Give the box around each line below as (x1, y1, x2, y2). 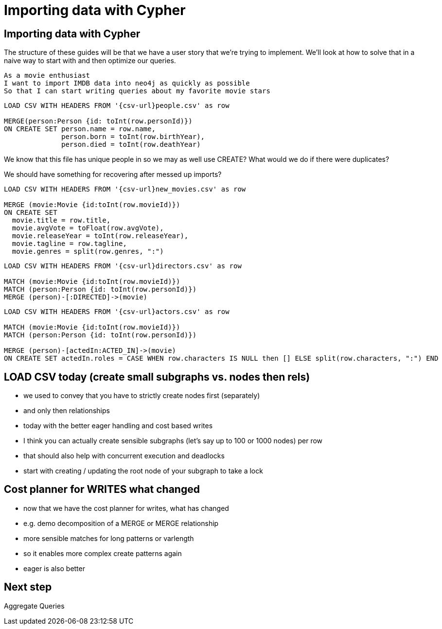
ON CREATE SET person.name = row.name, (4, 125, 156, 133)
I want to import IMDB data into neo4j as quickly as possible (4, 79, 250, 87)
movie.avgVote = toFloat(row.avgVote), (12, 224, 164, 232)
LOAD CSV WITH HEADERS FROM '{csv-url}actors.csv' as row (4, 308, 230, 316)
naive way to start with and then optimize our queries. (4, 56, 176, 65)
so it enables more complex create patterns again (23, 549, 182, 558)
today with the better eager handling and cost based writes (23, 421, 213, 430)
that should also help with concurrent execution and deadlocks (23, 452, 225, 460)
